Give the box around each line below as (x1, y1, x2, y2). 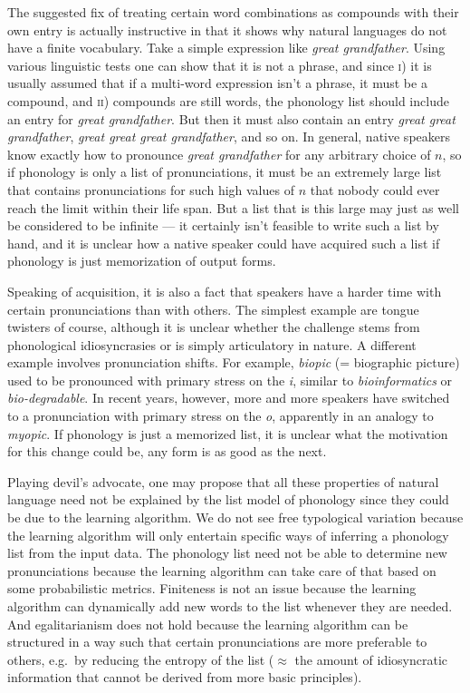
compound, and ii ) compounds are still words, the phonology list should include (7, 91, 449, 110)
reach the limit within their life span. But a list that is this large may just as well (7, 198, 459, 217)
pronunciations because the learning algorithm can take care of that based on (7, 561, 436, 580)
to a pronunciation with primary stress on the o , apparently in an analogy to (7, 406, 434, 425)
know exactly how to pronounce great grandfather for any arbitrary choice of (7, 144, 431, 163)
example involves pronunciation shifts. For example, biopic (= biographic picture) (7, 353, 460, 372)
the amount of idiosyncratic (294, 649, 448, 669)
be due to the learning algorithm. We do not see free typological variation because (7, 508, 464, 527)
